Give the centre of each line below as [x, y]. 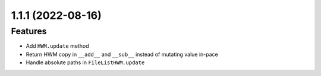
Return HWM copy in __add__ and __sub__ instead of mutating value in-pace [122, 54]
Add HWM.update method [57, 46]
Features [29, 31]
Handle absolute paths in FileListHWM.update [85, 62]
